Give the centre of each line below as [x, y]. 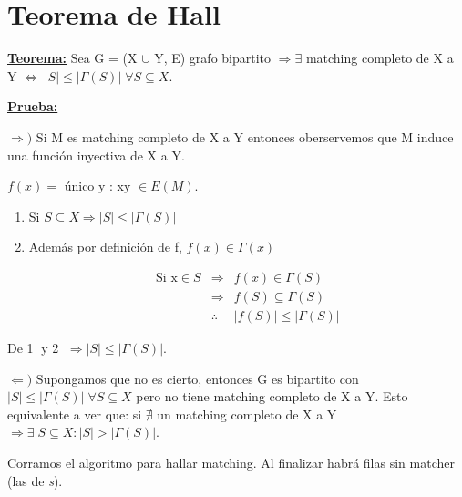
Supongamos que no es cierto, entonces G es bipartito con [197, 378]
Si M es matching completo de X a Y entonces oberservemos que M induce [245, 136]
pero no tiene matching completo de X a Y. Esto [272, 396]
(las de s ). [35, 480]
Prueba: [33, 106]
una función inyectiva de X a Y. [96, 155]
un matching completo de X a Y [247, 414]
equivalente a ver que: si [75, 414]
